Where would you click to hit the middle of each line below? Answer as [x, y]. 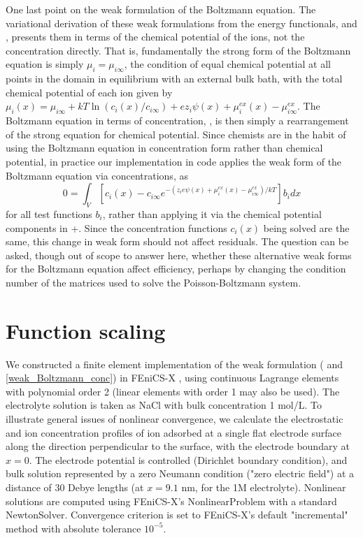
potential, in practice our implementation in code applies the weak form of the [174, 161]
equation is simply [45, 64]
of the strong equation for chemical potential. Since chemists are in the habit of [176, 134]
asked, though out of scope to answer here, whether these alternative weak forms [179, 255]
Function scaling [86, 330]
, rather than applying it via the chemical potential [212, 213]
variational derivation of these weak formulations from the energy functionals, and [181, 23]
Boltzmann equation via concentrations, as [97, 175]
